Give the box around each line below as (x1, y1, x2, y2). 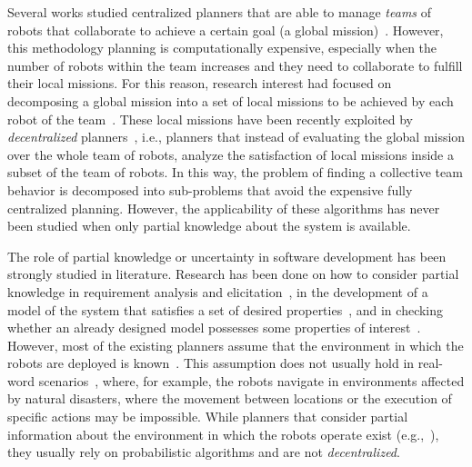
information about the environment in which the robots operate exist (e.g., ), (7, 424, 439, 443)
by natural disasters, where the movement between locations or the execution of (7, 389, 452, 408)
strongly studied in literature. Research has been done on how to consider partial (7, 264, 459, 283)
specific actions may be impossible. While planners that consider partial (7, 407, 408, 426)
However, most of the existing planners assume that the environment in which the (7, 335, 464, 354)
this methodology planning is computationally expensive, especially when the (7, 38, 437, 57)
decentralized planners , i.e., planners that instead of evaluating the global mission (7, 127, 466, 146)
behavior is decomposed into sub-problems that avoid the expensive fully (7, 180, 413, 199)
